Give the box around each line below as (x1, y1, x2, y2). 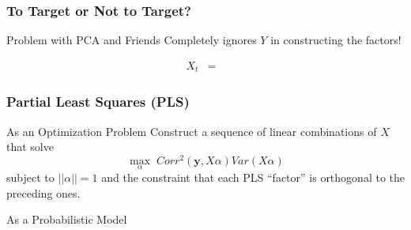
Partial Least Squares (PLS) (6, 92, 190, 111)
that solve (6, 138, 54, 155)
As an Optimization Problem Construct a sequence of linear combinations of (6, 123, 377, 139)
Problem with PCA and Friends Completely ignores (6, 32, 257, 48)
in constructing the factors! (270, 32, 402, 48)
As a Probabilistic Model (6, 211, 127, 228)
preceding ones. (6, 184, 81, 201)
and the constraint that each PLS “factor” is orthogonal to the (101, 169, 405, 185)
